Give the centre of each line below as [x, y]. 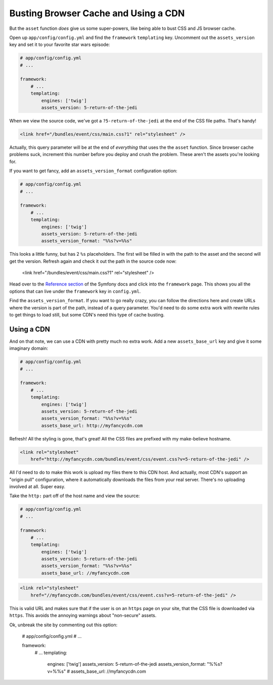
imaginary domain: [29, 348]
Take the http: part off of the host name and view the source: [75, 496]
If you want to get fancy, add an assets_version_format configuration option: [93, 171]
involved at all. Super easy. [37, 487]
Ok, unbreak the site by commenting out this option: [63, 625]
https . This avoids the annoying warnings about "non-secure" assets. [83, 616]
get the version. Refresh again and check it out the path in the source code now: [93, 261]
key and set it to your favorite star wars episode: [60, 45]
